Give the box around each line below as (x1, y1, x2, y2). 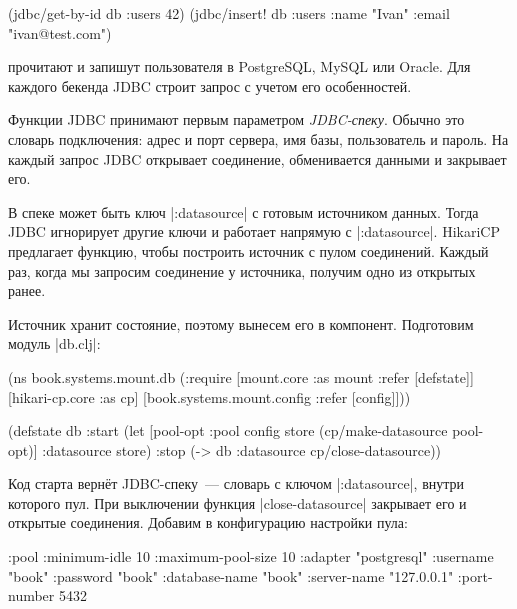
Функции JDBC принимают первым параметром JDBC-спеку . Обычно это (8, 109, 465, 130)
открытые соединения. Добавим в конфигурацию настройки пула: (8, 512, 408, 533)
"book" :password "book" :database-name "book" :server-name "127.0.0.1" (8, 565, 454, 586)
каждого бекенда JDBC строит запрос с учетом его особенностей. (8, 75, 412, 96)
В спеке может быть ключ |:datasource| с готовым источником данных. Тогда (8, 201, 479, 222)
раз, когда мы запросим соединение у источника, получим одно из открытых (8, 260, 476, 281)
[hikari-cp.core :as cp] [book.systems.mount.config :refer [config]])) (8, 386, 411, 407)
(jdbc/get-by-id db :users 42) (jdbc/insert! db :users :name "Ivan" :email (8, 3, 450, 23)
